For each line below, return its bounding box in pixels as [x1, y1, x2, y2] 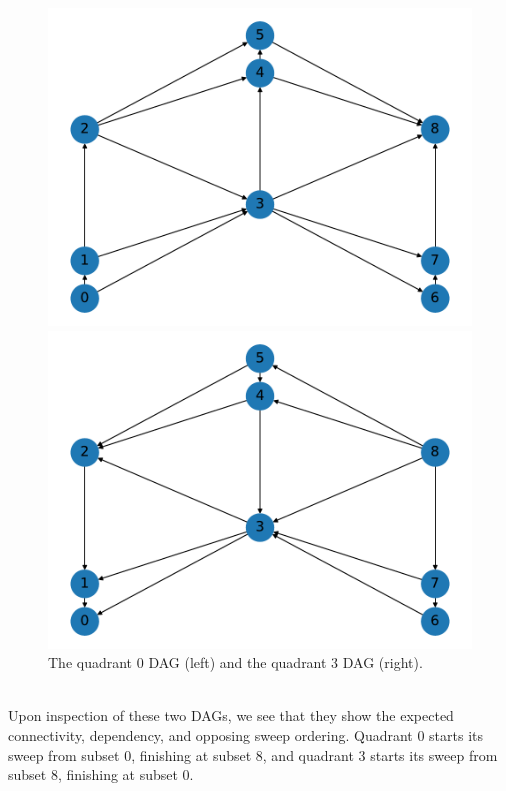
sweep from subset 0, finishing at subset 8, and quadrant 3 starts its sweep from [8, 744, 498, 765]
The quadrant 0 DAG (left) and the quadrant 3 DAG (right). [48, 652, 423, 673]
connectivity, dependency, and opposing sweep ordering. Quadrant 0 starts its [8, 724, 484, 745]
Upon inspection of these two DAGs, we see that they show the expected [8, 705, 454, 726]
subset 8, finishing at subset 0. [8, 764, 194, 785]
